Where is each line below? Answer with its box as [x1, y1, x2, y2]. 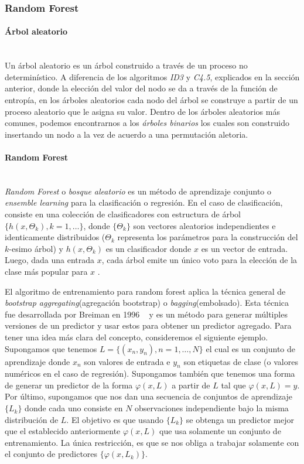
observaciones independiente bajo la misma [135, 402, 289, 414]
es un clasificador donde [105, 242, 192, 254]
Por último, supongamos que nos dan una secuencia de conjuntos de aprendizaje [5, 390, 293, 402]
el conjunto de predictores [5, 448, 98, 460]
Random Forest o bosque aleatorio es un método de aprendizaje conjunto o [5, 185, 272, 197]
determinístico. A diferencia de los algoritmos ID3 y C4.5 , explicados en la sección [5, 70, 300, 83]
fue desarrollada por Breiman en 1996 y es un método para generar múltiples [5, 308, 288, 320]
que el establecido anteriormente [5, 425, 121, 437]
